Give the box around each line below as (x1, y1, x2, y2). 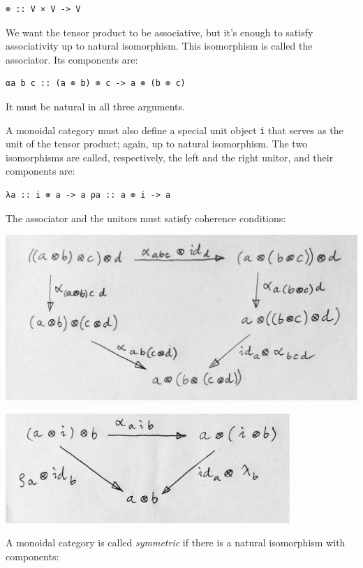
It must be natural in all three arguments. (6, 99, 185, 113)
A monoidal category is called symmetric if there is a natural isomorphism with (6, 535, 346, 550)
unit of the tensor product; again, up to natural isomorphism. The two (6, 136, 308, 151)
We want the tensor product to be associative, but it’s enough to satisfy (6, 24, 313, 39)
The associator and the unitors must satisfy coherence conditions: (6, 210, 286, 225)
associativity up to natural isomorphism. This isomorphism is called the (6, 38, 313, 53)
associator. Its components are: (6, 52, 138, 66)
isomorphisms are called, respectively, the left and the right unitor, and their (6, 150, 334, 164)
